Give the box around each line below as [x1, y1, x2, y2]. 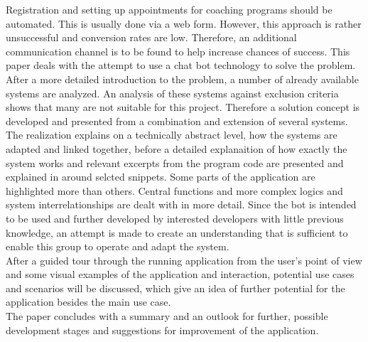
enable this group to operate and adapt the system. [6, 239, 229, 254]
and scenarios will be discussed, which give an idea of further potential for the [6, 280, 345, 295]
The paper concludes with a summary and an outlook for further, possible [6, 309, 328, 324]
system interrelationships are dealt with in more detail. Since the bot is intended [6, 197, 357, 212]
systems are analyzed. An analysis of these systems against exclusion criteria [6, 85, 339, 100]
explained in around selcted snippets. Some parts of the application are [6, 169, 315, 184]
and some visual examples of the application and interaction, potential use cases [6, 267, 355, 282]
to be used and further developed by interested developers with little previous [6, 210, 344, 225]
